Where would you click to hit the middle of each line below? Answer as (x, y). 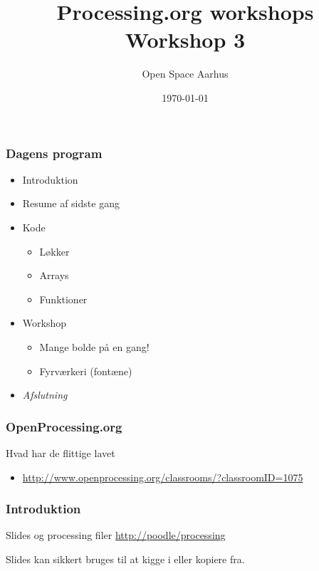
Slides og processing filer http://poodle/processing (116, 535)
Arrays (54, 275)
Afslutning (45, 395)
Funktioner (63, 299)
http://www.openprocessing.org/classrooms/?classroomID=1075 (163, 477)
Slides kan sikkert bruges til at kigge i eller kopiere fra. (125, 559)
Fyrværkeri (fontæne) (86, 371)
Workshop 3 (185, 40)
